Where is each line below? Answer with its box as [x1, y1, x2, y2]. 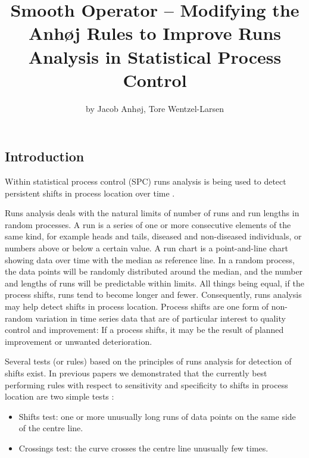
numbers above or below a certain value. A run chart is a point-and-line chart [5, 242, 288, 254]
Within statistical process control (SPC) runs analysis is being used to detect [5, 175, 286, 188]
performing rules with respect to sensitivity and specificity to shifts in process [5, 378, 288, 391]
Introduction [5, 147, 85, 166]
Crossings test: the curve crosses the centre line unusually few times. [18, 441, 269, 454]
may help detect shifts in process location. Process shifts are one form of [5, 300, 269, 313]
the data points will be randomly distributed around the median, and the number [5, 265, 303, 278]
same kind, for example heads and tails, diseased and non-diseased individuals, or [5, 230, 302, 242]
